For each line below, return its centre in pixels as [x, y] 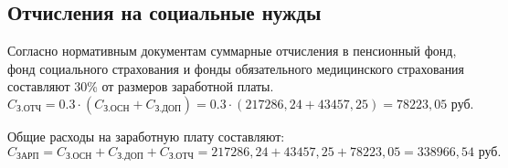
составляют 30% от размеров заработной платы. [141, 86]
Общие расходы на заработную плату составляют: [146, 136]
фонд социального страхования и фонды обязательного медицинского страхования [236, 68]
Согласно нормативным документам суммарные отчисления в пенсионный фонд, [232, 51]
